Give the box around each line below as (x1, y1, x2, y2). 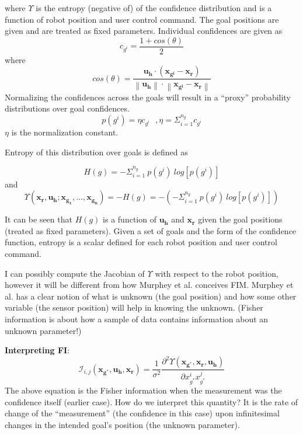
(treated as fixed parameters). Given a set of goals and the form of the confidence (5, 224, 297, 236)
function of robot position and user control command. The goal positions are (5, 13, 279, 25)
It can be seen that (5, 213, 72, 225)
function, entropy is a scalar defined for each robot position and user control (5, 236, 277, 248)
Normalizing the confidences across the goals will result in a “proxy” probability (5, 91, 291, 103)
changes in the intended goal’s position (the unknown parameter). (5, 418, 240, 430)
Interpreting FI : (5, 344, 70, 356)
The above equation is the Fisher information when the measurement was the (5, 384, 282, 396)
